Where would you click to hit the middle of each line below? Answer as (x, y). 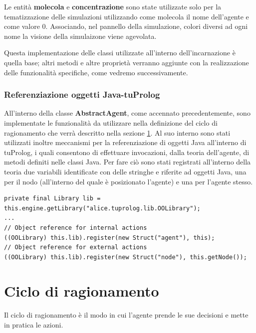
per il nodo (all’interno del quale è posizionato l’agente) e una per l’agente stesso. (128, 181)
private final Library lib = (52, 199)
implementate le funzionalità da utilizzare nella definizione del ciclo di (111, 122)
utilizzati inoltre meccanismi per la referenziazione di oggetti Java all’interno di (125, 142)
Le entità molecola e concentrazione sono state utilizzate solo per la (113, 6)
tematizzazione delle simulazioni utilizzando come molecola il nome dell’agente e (127, 16)
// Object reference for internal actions (76, 228)
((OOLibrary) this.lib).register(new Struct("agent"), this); (110, 238)
